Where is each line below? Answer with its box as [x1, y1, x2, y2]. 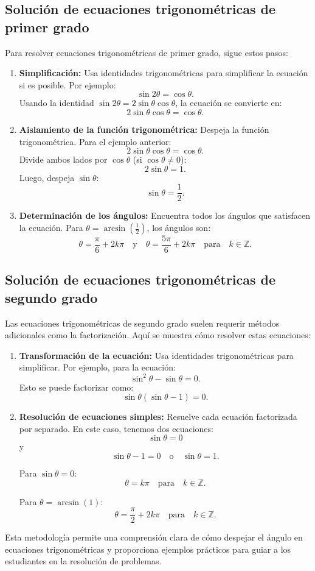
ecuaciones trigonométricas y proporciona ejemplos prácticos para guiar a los [5, 542, 291, 555]
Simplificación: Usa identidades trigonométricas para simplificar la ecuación [19, 66, 308, 79]
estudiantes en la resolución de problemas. [5, 555, 162, 567]
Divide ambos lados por [19, 153, 108, 166]
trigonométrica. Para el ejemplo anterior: [19, 135, 171, 147]
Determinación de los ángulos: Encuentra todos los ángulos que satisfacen [19, 209, 311, 222]
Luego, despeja [19, 171, 75, 183]
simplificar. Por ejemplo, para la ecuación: [19, 361, 176, 374]
